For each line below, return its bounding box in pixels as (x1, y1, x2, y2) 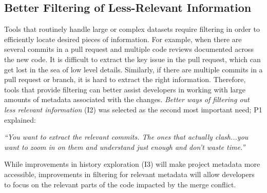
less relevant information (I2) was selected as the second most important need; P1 (4, 104, 262, 114)
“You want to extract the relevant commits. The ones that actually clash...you (4, 131, 249, 142)
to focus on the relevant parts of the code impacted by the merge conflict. (4, 179, 236, 189)
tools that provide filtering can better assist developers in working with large (4, 84, 246, 94)
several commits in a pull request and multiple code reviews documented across (4, 44, 254, 54)
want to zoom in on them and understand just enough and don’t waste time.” (4, 141, 245, 152)
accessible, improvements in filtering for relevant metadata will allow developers (4, 168, 255, 179)
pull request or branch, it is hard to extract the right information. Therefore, (4, 74, 246, 85)
